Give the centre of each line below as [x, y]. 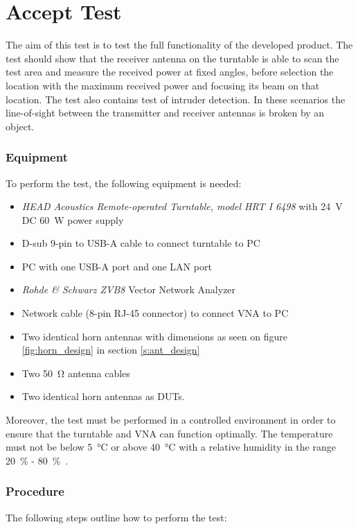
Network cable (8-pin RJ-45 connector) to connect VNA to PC [155, 313]
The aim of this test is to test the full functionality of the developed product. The [179, 45]
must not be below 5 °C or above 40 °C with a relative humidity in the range [171, 447]
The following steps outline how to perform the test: [116, 517]
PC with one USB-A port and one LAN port [117, 266]
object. [20, 126]
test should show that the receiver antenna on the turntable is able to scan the [172, 58]
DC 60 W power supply [73, 219]
